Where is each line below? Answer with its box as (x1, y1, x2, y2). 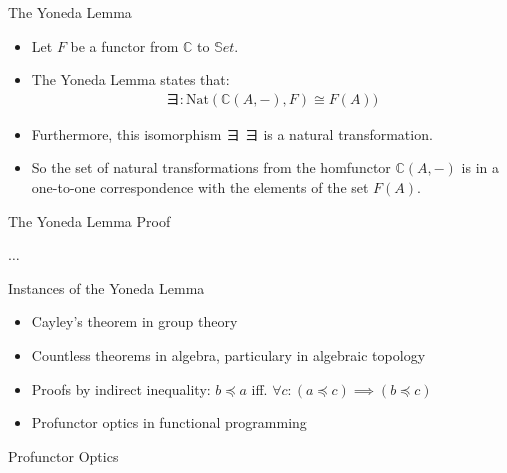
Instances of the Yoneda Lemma (8, 277, 205, 298)
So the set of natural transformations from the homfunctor (31, 157, 391, 178)
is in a (461, 157, 500, 178)
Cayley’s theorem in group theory (31, 311, 238, 332)
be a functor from (70, 35, 179, 56)
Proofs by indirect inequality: (31, 378, 211, 399)
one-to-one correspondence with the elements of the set (31, 177, 369, 197)
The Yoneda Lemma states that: (31, 69, 230, 90)
